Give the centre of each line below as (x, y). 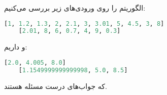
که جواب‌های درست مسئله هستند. (56, 86)
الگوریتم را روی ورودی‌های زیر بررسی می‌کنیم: (75, 8)
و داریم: (16, 47)
